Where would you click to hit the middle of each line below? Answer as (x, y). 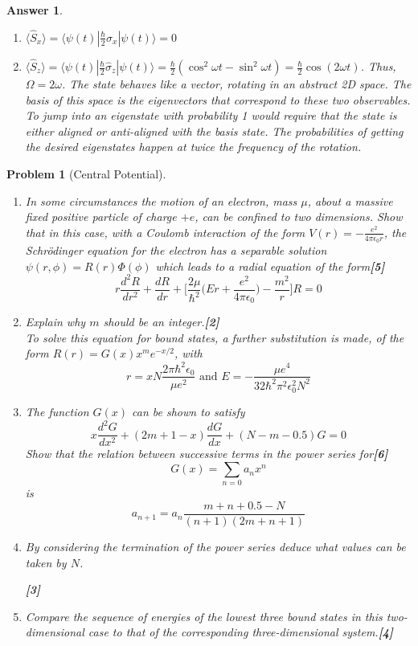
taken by (46, 562)
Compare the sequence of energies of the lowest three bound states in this (204, 616)
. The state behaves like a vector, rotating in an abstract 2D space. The (236, 84)
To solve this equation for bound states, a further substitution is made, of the (215, 337)
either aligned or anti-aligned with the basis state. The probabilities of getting (214, 131)
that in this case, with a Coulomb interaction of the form (165, 232)
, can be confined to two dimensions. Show (299, 217)
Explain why (55, 322)
